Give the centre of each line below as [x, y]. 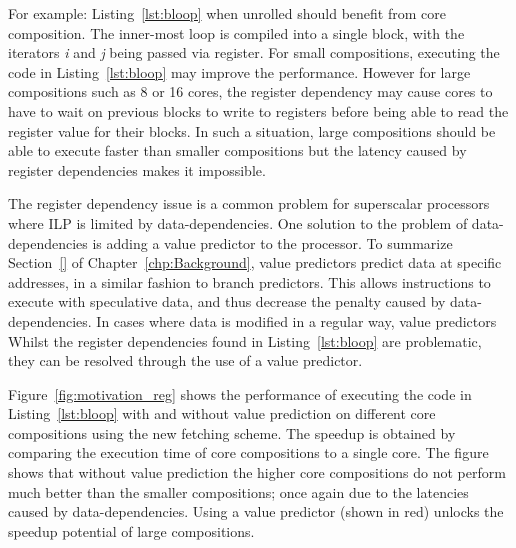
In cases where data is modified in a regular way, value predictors [296, 320]
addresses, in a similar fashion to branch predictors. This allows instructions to [249, 281]
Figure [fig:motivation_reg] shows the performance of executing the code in [240, 393]
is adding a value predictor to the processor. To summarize [272, 242]
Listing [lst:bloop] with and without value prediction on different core [222, 413]
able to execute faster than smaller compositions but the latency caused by [237, 150]
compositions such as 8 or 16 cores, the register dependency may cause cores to [250, 91]
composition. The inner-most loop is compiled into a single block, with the [236, 32]
